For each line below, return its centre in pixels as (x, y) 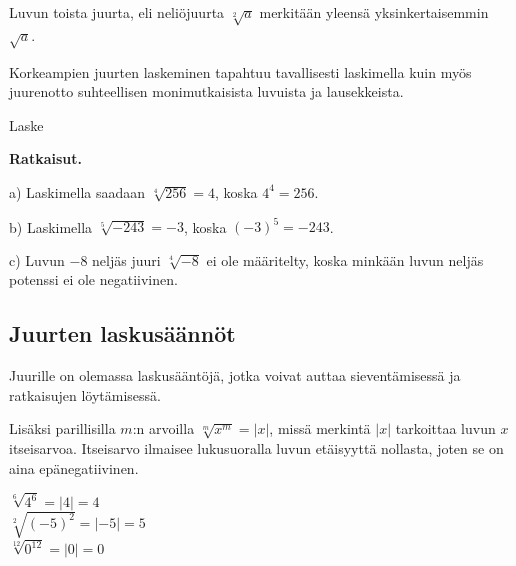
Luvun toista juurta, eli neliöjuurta (117, 12)
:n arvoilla (163, 428)
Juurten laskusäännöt (122, 333)
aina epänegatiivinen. (74, 467)
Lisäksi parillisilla (62, 428)
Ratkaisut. (45, 158)
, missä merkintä (320, 428)
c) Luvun (37, 259)
